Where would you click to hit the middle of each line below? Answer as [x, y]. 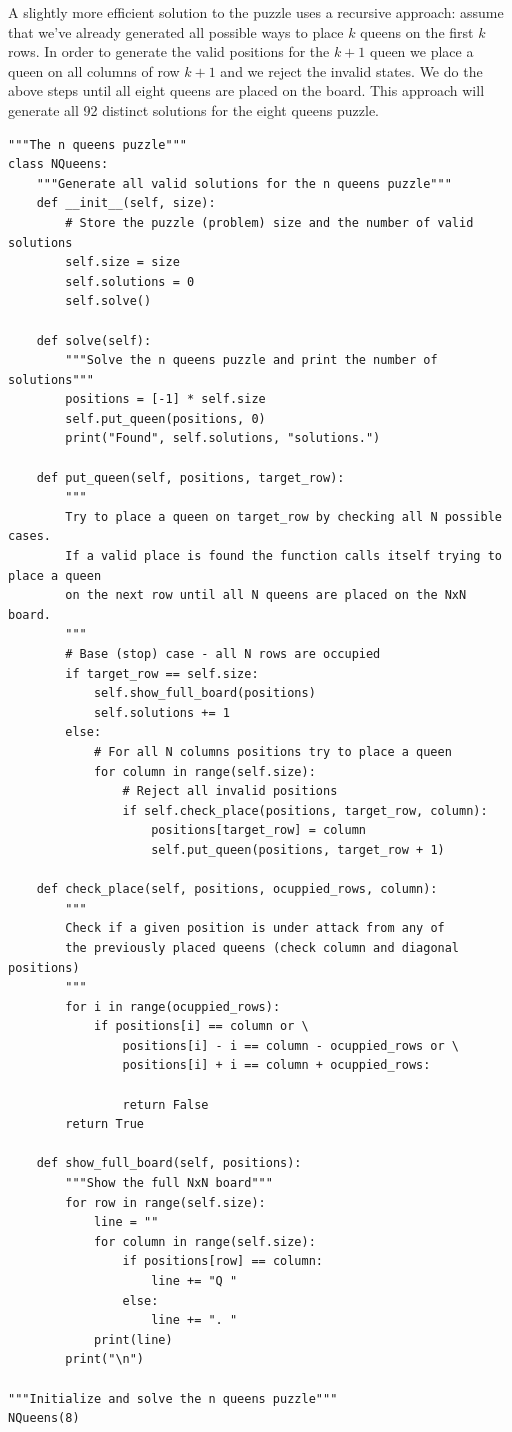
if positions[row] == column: [222, 1261]
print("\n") [105, 1359]
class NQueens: [58, 164]
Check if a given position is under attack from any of [255, 928]
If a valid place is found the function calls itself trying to [283, 556]
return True [105, 1124]
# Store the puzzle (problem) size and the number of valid [269, 222]
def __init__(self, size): [126, 203]
